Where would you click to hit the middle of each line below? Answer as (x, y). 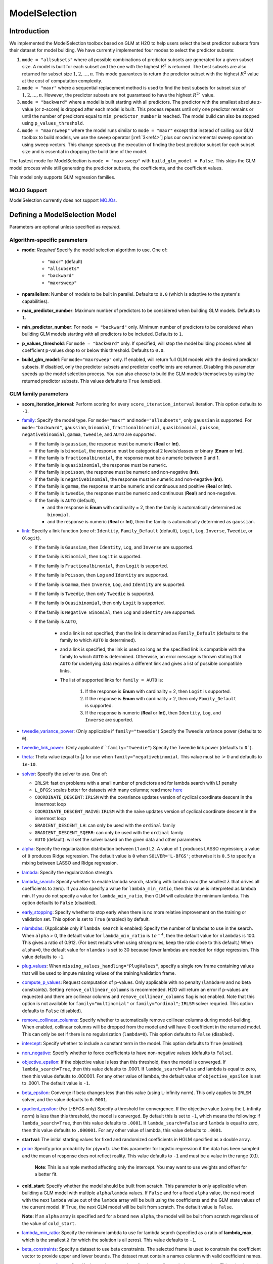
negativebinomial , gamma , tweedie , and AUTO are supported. (89, 434)
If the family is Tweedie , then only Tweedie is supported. (95, 594)
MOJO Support (28, 190)
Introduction (29, 31)
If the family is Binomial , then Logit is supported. (88, 557)
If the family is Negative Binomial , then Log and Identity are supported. (115, 612)
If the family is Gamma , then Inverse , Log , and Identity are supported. (110, 584)
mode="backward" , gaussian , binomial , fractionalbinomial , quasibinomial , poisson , (121, 427)
